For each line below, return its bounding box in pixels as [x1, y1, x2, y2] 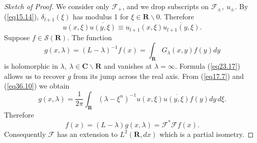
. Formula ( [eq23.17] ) [175, 60, 240, 71]
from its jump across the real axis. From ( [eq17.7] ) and [73, 70, 244, 81]
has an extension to [57, 128, 118, 139]
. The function [67, 32, 112, 42]
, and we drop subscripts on [122, 1, 209, 11]
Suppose [4, 32, 30, 42]
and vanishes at [103, 60, 152, 71]
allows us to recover [4, 70, 65, 81]
